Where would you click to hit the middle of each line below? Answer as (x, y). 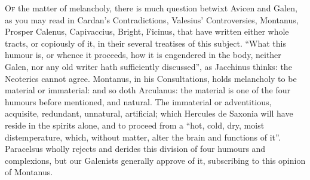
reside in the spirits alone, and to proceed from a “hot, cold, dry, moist (135, 125)
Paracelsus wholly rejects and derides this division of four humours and (135, 149)
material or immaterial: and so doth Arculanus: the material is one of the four (148, 90)
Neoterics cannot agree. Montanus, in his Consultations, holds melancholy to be (151, 78)
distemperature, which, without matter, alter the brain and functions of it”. (143, 137)
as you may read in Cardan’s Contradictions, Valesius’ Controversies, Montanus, (152, 19)
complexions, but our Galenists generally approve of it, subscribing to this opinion (155, 160)
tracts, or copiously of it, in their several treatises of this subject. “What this (145, 43)
